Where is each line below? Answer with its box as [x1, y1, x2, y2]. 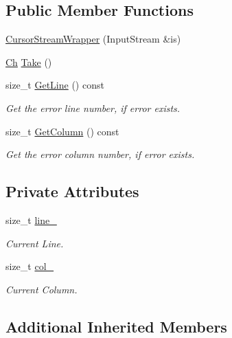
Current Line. [5, 236, 64, 250]
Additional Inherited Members [5, 315, 227, 337]
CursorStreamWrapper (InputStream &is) [5, 32, 181, 46]
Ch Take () [5, 54, 52, 69]
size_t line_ [5, 212, 57, 227]
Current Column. [5, 282, 78, 296]
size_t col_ [5, 259, 54, 273]
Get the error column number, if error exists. [5, 147, 195, 161]
